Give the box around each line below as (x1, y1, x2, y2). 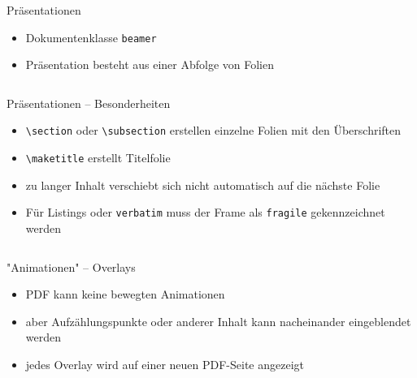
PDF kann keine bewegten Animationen (25, 286, 225, 303)
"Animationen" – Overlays (7, 258, 136, 275)
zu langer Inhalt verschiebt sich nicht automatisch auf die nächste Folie (25, 176, 380, 193)
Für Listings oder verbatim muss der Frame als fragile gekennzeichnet (25, 204, 385, 221)
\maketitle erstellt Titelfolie (25, 149, 171, 166)
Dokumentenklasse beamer (25, 28, 157, 45)
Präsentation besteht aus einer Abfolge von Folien (25, 56, 275, 73)
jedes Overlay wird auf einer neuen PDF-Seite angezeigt (25, 355, 305, 372)
